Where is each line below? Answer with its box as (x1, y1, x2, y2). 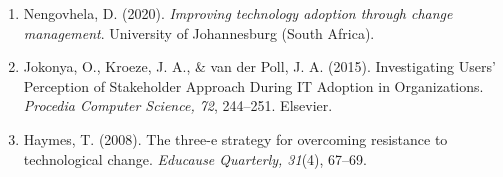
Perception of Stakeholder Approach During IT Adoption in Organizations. (23, 75, 484, 96)
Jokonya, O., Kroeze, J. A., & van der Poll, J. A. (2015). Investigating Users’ (23, 56, 496, 77)
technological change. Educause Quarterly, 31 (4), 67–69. (23, 148, 367, 169)
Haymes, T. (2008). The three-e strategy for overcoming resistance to (23, 128, 448, 149)
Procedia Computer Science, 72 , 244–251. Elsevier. (23, 95, 333, 116)
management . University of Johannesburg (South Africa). (23, 22, 375, 43)
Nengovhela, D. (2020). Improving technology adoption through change (23, 3, 453, 23)
